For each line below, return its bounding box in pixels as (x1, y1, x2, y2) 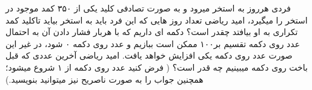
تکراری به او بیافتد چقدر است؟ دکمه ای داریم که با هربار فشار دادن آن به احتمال (5, 25, 298, 38)
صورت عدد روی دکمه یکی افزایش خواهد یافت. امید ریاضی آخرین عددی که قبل (5, 49, 293, 62)
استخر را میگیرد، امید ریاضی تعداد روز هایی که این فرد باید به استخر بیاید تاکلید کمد (5, 13, 308, 26)
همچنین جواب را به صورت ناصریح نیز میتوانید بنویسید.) (5, 72, 204, 85)
